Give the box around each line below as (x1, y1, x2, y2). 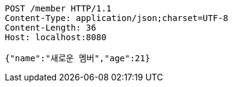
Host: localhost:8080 (5, 32, 107, 42)
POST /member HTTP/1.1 (5, 4, 112, 13)
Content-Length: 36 (5, 23, 96, 32)
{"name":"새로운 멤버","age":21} (5, 53, 151, 63)
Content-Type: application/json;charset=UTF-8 (5, 13, 228, 23)
